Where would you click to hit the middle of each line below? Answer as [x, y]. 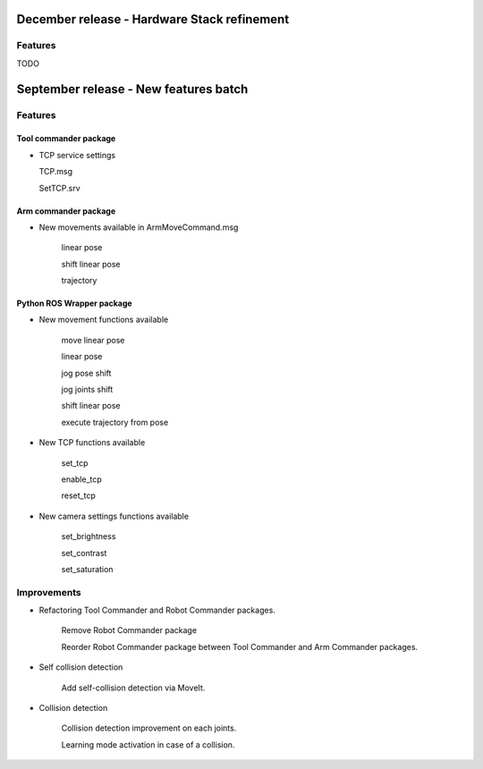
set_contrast [84, 553]
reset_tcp [78, 495]
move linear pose [93, 340]
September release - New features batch [132, 89]
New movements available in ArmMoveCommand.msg [139, 227]
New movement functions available [104, 320]
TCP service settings [77, 155]
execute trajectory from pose [115, 422]
